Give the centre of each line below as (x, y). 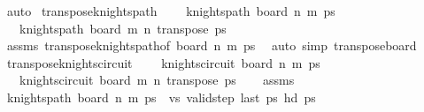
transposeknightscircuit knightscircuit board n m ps (163, 62)
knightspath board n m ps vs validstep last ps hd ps (161, 97)
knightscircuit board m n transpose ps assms (157, 80)
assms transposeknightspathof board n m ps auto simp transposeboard (212, 45)
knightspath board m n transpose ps (123, 28)
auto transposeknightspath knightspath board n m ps (171, 11)
